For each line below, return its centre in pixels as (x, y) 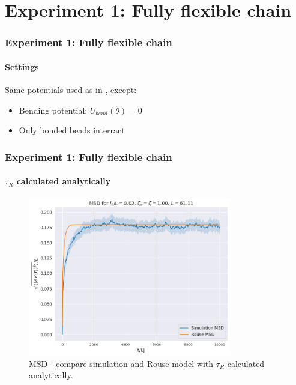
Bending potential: (53, 110)
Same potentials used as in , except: (71, 90)
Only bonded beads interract (72, 130)
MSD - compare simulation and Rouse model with (121, 363)
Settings (22, 66)
